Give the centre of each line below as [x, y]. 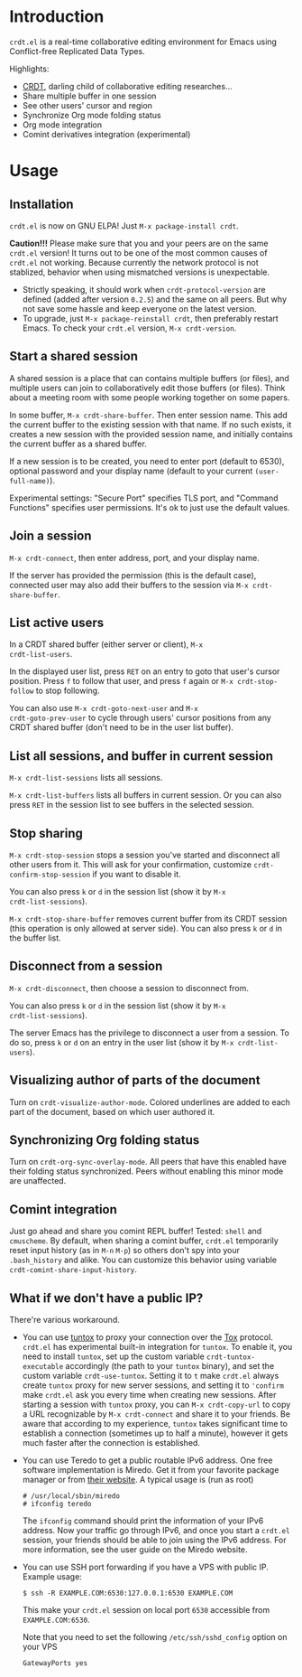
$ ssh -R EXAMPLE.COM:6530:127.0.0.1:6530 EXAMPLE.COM [128, 1593]
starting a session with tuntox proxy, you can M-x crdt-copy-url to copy [156, 1405]
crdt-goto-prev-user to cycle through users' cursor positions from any [141, 718]
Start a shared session [73, 356]
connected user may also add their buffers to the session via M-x [129, 585]
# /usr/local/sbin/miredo [71, 1496]
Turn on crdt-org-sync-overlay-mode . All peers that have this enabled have [148, 1162]
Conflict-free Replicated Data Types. [78, 51]
